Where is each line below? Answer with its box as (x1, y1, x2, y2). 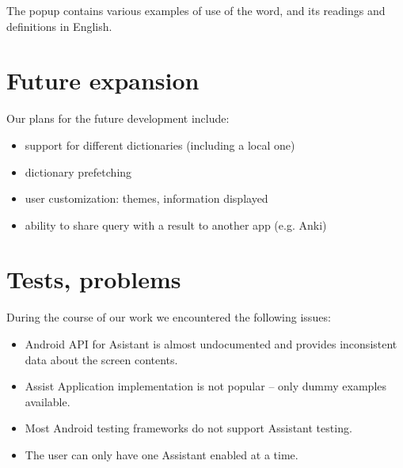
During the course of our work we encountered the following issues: (6, 309, 331, 325)
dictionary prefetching (25, 163, 132, 180)
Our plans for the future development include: (6, 110, 230, 127)
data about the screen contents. (25, 351, 178, 367)
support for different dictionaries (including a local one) (25, 136, 295, 153)
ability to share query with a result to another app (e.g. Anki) (25, 216, 327, 233)
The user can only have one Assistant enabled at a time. (25, 446, 298, 462)
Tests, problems (6, 263, 181, 295)
